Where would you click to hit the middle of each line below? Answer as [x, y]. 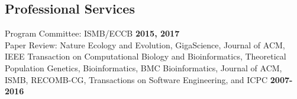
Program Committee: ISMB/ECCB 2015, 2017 [92, 33]
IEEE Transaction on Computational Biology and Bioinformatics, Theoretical [146, 56]
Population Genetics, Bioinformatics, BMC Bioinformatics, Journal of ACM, [143, 67]
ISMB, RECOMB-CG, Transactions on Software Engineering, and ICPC [136, 79]
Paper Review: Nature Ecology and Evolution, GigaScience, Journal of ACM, [145, 44]
